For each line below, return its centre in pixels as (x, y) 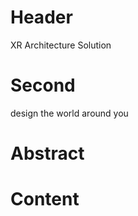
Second (43, 85)
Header (41, 17)
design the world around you (69, 113)
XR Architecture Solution (61, 45)
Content (45, 199)
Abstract (47, 153)
